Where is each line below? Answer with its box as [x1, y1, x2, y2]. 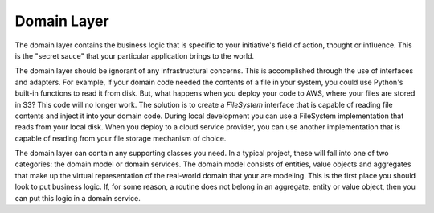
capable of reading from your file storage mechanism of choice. [14, 133, 227, 143]
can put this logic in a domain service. [14, 193, 141, 203]
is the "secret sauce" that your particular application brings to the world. [14, 51, 255, 60]
